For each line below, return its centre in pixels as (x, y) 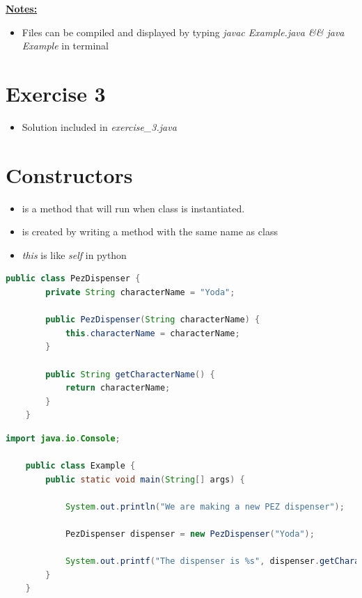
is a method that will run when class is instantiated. (133, 208)
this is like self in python (74, 254)
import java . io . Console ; (63, 438)
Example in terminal (65, 46)
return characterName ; (118, 388)
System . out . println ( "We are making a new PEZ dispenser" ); (205, 506)
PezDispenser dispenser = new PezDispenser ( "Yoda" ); (190, 534)
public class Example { (80, 466)
